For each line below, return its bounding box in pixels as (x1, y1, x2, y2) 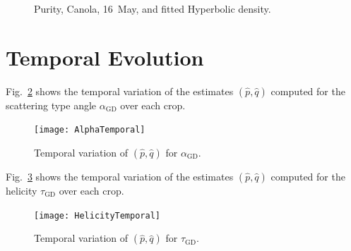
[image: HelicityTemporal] (34, 210, 160, 221)
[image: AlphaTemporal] (34, 125, 145, 135)
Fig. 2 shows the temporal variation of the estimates (6, 83, 234, 98)
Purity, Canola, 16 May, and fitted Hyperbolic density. (34, 1, 271, 16)
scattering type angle (6, 97, 97, 112)
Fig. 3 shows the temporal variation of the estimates (6, 169, 234, 183)
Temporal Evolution (6, 42, 204, 71)
